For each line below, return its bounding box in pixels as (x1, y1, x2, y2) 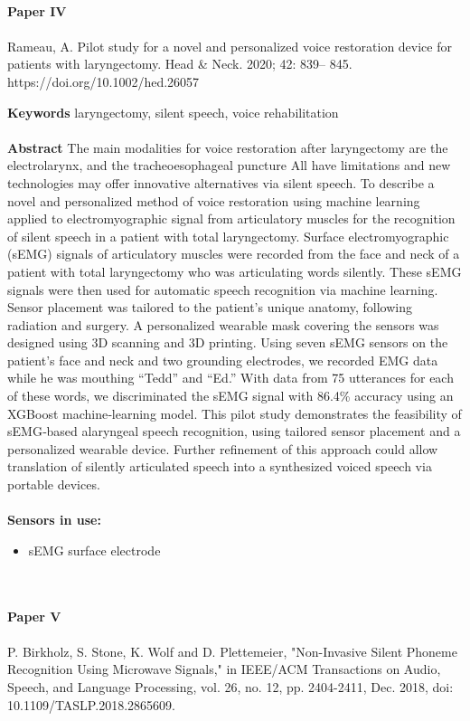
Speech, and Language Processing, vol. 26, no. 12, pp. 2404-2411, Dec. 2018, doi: (7, 677, 454, 696)
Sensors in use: (7, 510, 101, 529)
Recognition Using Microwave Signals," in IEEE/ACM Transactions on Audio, (7, 659, 441, 678)
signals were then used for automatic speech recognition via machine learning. (7, 280, 438, 299)
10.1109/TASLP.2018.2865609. (7, 695, 175, 714)
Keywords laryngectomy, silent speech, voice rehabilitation (7, 102, 339, 121)
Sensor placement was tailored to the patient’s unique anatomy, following (7, 298, 412, 317)
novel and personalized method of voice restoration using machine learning (7, 191, 420, 210)
